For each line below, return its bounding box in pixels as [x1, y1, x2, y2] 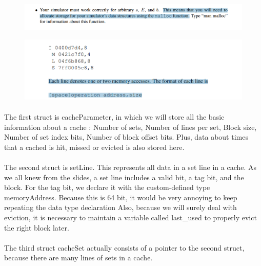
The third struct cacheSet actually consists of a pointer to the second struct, [4, 242, 245, 253]
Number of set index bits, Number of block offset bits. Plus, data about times [4, 131, 248, 142]
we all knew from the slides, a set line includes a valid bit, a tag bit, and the [4, 172, 244, 182]
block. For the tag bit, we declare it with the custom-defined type [4, 182, 210, 193]
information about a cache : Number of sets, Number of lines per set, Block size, [4, 121, 257, 132]
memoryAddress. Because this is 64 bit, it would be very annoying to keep [4, 192, 237, 202]
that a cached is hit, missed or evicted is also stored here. [4, 141, 185, 152]
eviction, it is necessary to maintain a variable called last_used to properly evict [4, 212, 257, 222]
